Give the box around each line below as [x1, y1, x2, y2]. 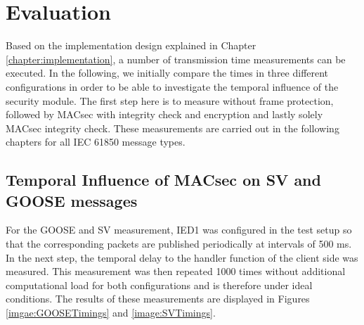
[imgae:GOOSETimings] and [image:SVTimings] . [6, 305, 216, 320]
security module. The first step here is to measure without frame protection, [6, 93, 334, 108]
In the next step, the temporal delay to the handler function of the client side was [6, 250, 358, 265]
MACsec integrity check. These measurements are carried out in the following [6, 120, 339, 135]
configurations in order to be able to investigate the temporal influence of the [6, 79, 339, 94]
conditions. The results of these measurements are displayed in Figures [6, 291, 310, 306]
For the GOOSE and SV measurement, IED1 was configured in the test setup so [6, 222, 352, 237]
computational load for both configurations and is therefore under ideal [6, 277, 313, 292]
